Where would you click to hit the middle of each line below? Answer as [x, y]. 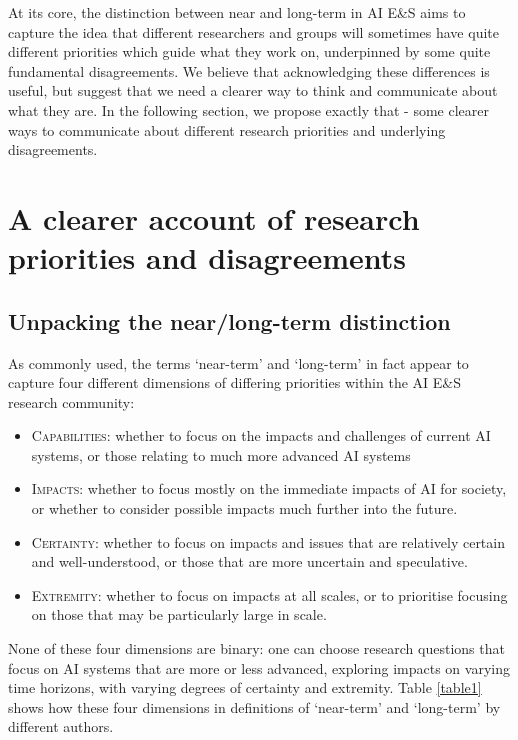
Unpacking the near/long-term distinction [229, 320]
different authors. [61, 726]
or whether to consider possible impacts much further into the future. [244, 508]
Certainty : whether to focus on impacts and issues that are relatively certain [268, 541]
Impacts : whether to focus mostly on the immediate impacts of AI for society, [269, 488]
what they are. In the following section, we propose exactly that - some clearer [248, 109]
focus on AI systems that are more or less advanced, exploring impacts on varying [259, 667]
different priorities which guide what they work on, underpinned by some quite [249, 51]
